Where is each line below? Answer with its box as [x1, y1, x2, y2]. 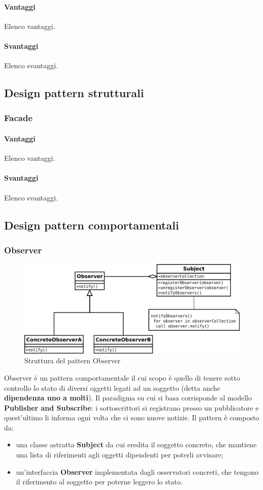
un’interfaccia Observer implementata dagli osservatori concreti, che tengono [16, 466, 258, 477]
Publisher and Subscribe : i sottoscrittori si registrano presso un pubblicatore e [4, 402, 259, 413]
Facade [4, 111, 32, 124]
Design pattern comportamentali [4, 217, 179, 233]
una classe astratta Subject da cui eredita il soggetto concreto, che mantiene [16, 439, 257, 450]
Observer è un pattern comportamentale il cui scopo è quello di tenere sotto [4, 372, 240, 383]
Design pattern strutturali [4, 85, 144, 101]
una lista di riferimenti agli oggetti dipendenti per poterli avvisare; [16, 449, 223, 460]
